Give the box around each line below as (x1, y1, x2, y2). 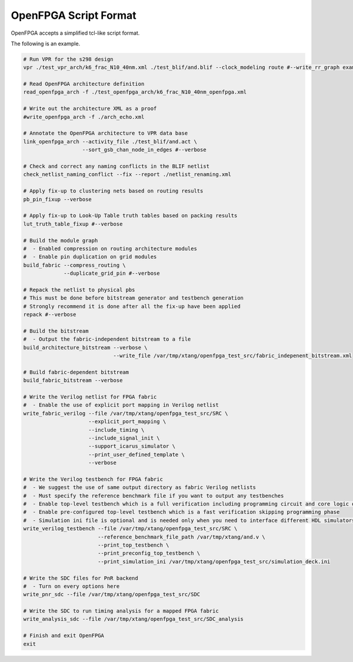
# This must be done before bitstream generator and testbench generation (23, 295, 244, 301)
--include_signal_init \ (88, 434, 160, 441)
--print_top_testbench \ (97, 541, 169, 548)
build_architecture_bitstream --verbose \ (23, 344, 148, 351)
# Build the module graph (23, 237, 98, 244)
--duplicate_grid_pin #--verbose (64, 270, 160, 277)
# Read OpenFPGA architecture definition (23, 81, 145, 88)
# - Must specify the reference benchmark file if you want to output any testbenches (23, 492, 284, 499)
